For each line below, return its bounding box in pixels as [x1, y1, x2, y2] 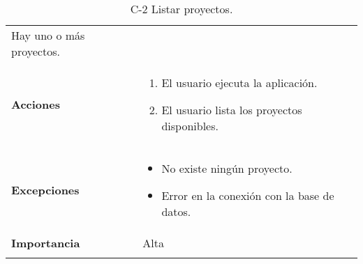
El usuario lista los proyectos [161, 102, 302, 118]
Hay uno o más [11, 27, 85, 43]
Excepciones [11, 182, 80, 198]
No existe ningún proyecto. [161, 160, 292, 176]
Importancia [11, 235, 80, 251]
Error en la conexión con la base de [161, 187, 334, 203]
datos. [161, 203, 191, 219]
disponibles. [161, 118, 218, 134]
